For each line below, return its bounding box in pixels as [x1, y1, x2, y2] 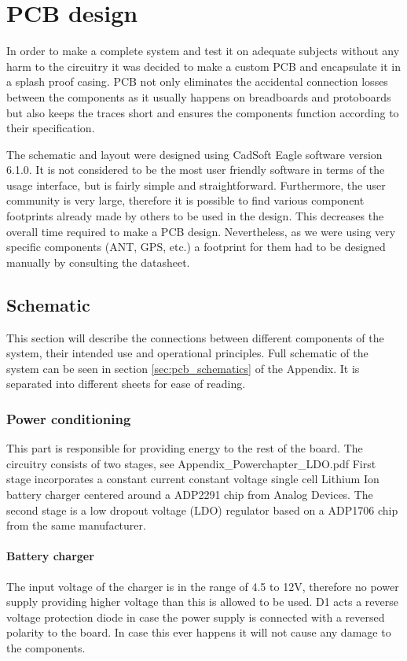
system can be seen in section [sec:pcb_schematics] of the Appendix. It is [6, 360, 360, 376]
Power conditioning [6, 408, 131, 428]
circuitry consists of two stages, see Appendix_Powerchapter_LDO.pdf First [6, 455, 376, 471]
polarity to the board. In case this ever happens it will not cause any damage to [6, 624, 391, 641]
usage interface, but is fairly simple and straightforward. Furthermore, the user [6, 176, 386, 193]
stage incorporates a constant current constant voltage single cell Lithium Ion [6, 471, 379, 487]
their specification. [6, 120, 95, 136]
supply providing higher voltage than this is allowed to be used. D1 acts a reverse [6, 593, 398, 610]
